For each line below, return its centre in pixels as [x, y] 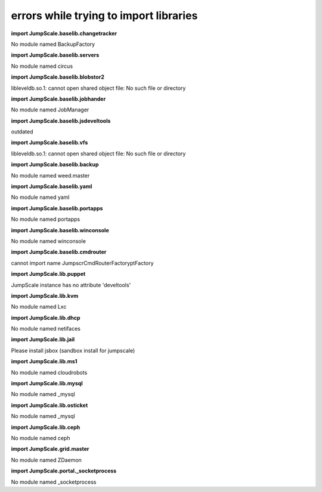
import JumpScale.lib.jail [43, 340]
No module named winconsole [49, 241]
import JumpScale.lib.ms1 [44, 362]
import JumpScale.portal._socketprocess [64, 471]
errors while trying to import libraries [104, 15]
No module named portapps [46, 219]
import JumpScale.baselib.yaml [52, 186]
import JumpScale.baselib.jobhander [58, 99]
